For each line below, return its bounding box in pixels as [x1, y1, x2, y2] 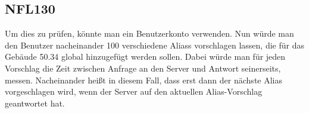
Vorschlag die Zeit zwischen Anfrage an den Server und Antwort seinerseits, [5, 62, 281, 74]
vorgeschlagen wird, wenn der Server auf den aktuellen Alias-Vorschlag [5, 85, 263, 98]
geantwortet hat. [5, 96, 65, 109]
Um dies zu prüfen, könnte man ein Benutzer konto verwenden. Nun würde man [5, 27, 294, 40]
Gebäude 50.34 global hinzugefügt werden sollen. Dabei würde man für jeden [5, 50, 286, 63]
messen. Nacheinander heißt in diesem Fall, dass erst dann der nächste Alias [5, 73, 283, 86]
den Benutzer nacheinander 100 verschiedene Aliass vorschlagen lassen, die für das [5, 38, 304, 51]
